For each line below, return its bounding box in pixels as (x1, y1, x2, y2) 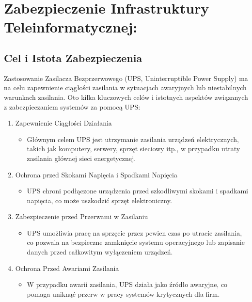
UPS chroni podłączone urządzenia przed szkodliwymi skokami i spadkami (27, 186, 248, 196)
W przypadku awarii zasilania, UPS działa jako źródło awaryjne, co (27, 279, 228, 289)
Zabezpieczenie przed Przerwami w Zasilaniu (15, 211, 148, 222)
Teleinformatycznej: (4, 17, 138, 37)
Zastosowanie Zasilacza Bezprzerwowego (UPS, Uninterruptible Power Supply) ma (4, 73, 248, 83)
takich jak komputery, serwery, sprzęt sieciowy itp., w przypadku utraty (27, 143, 240, 154)
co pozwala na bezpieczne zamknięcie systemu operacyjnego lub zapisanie (27, 237, 245, 247)
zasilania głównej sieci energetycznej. (27, 153, 136, 163)
